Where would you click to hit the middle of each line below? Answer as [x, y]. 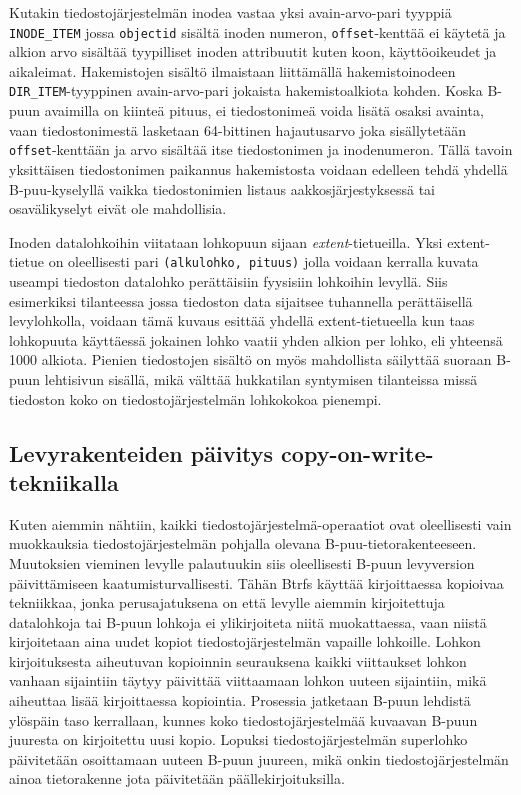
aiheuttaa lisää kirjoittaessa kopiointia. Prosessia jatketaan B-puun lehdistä [240, 700]
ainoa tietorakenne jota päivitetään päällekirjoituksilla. [177, 778]
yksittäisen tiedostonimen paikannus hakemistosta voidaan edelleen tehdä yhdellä [258, 168]
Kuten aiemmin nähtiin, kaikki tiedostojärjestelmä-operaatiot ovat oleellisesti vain [260, 523]
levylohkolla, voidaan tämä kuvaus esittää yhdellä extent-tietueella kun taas [242, 320]
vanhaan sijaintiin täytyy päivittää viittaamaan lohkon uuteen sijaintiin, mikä [248, 680]
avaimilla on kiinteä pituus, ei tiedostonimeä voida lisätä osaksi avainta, [264, 110]
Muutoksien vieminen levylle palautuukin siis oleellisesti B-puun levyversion [242, 562]
